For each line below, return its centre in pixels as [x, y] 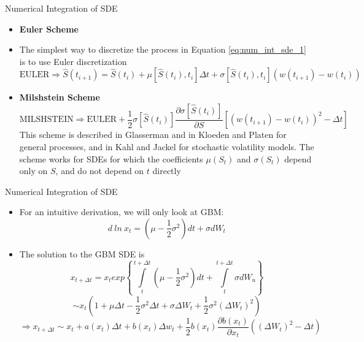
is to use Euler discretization [73, 61]
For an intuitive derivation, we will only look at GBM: [122, 212]
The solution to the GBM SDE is [82, 253]
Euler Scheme [49, 28]
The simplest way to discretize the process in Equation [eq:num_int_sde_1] [163, 49]
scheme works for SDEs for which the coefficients [111, 158]
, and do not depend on [100, 171]
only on [33, 171]
